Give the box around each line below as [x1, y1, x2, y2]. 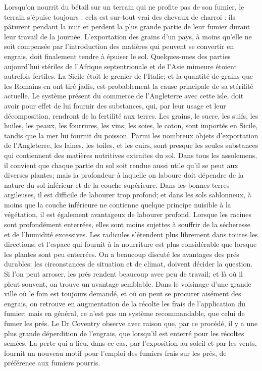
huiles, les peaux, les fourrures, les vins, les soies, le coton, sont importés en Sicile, [4, 120, 258, 131]
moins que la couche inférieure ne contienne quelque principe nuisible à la [4, 199, 231, 209]
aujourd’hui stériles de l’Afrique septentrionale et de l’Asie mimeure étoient [4, 61, 237, 71]
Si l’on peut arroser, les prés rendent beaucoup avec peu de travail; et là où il [4, 269, 243, 279]
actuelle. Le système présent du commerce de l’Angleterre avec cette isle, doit [4, 90, 244, 101]
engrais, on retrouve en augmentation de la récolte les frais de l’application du [4, 298, 245, 308]
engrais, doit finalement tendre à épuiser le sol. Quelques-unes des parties [4, 50, 231, 61]
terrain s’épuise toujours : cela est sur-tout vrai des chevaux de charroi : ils [4, 11, 236, 22]
